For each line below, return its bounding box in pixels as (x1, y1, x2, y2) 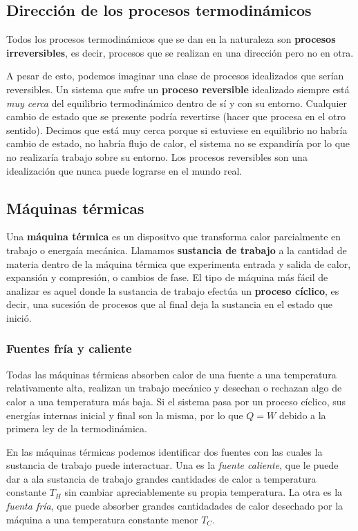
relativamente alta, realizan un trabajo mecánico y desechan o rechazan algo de (6, 380, 342, 395)
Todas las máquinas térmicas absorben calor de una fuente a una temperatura (6, 367, 337, 381)
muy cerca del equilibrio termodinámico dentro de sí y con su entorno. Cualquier (6, 95, 348, 110)
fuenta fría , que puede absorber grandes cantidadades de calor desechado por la (6, 499, 343, 513)
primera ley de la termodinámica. (6, 421, 147, 436)
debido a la (279, 407, 326, 422)
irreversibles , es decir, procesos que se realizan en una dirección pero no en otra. (6, 45, 354, 59)
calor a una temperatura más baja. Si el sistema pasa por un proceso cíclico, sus (6, 394, 346, 408)
